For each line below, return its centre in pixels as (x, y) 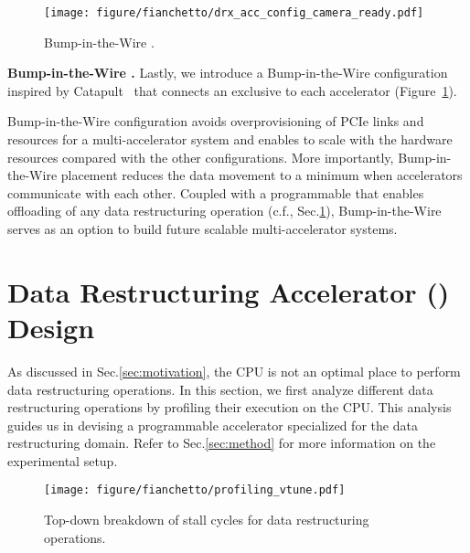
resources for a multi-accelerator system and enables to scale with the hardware (230, 139)
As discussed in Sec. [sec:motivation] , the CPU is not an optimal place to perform (234, 371)
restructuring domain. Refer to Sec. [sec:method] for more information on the (222, 443)
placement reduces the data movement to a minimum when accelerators (262, 175)
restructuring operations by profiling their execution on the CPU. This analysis (230, 407)
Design (51, 327)
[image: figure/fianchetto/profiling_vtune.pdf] (195, 490)
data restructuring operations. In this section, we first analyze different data (220, 389)
